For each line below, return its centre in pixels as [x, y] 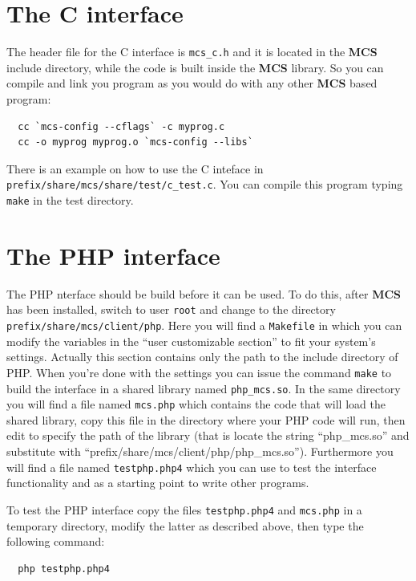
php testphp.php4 [64, 569]
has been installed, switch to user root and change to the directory [171, 309]
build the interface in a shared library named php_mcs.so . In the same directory [204, 388]
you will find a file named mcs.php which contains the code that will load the [196, 404]
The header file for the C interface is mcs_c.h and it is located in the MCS [192, 52]
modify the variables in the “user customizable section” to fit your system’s [191, 341]
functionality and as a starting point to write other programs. [158, 483]
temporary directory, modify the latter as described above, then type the [185, 525]
